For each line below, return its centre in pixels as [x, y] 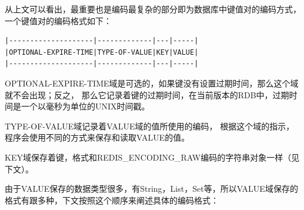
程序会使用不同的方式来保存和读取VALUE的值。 [97, 137]
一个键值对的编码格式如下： [58, 20]
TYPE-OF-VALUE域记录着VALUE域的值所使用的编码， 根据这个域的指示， [150, 126]
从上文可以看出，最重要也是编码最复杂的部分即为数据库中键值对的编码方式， [153, 9]
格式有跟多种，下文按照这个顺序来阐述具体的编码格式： [112, 200]
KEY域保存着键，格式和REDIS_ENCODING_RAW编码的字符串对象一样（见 [152, 157]
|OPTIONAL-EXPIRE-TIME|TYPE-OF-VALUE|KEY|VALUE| [102, 52]
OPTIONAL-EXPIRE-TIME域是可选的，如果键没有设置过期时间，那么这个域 [152, 83]
